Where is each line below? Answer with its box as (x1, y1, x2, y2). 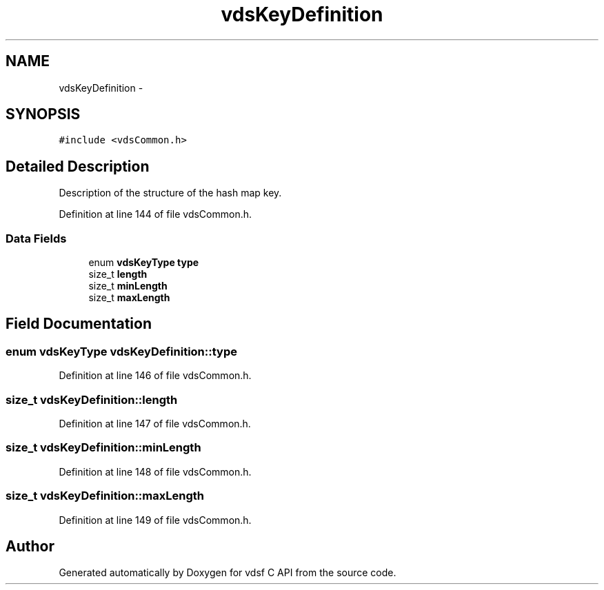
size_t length (88, 268, 148, 281)
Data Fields (6, 231, 67, 245)
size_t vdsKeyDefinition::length (6, 392, 178, 407)
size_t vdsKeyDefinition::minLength (6, 440, 201, 455)
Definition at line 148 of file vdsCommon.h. (59, 465, 252, 478)
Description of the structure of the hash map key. (59, 187, 282, 199)
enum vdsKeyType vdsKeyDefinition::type (6, 344, 237, 358)
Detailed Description (6, 157, 150, 175)
